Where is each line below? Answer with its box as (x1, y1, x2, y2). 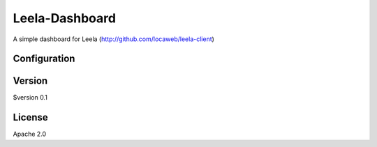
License (13, 111, 48, 123)
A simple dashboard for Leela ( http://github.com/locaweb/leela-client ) (13, 35, 214, 43)
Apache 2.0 (13, 130, 47, 139)
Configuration (13, 53, 75, 65)
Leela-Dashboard (13, 10, 117, 26)
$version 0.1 (13, 93, 48, 102)
